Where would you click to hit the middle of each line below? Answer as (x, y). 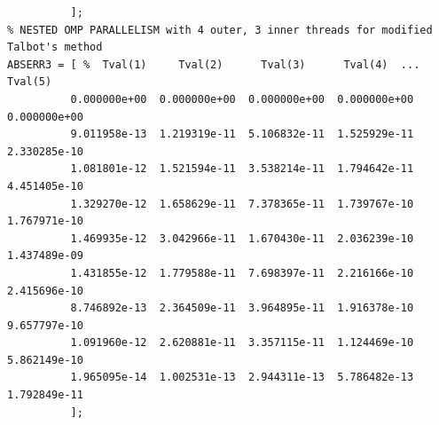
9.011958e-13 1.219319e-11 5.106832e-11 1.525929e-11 (242, 134)
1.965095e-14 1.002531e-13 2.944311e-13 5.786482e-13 (242, 378)
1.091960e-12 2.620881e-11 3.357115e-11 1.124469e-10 (242, 343)
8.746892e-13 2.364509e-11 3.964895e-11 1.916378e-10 (242, 308)
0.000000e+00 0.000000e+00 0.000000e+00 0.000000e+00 (242, 99)
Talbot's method (55, 47)
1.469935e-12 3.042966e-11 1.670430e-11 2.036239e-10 (242, 238)
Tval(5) (30, 82)
